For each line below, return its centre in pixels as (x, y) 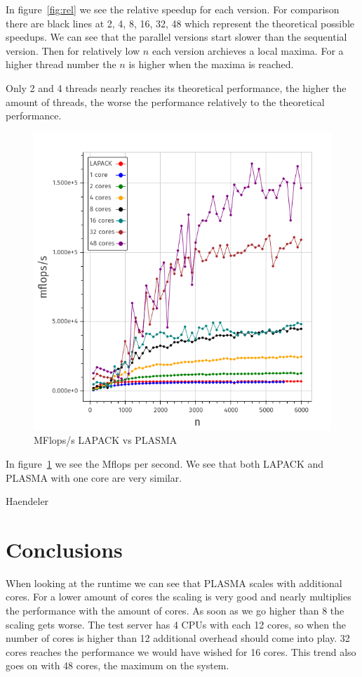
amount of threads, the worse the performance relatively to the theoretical (165, 101)
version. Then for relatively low (73, 50)
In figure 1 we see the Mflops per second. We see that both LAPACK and (165, 463)
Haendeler (27, 501)
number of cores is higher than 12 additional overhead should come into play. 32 (178, 638)
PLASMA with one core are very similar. (94, 477)
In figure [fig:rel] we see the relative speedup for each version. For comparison (173, 9)
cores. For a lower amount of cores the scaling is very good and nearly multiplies (179, 597)
